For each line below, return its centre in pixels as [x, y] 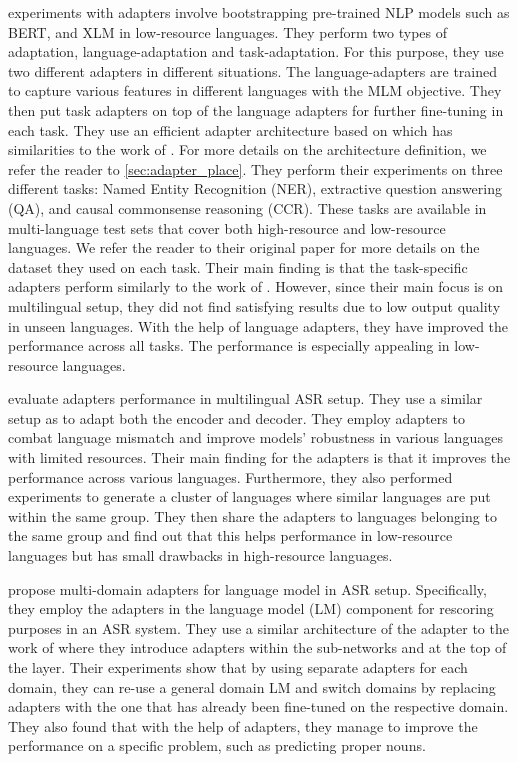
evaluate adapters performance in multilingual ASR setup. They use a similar [245, 398]
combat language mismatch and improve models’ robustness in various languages [255, 437]
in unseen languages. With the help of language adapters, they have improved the [258, 325]
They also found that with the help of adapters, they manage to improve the [243, 725]
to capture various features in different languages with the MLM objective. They [255, 90]
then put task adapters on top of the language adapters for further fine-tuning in [256, 109]
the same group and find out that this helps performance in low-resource [230, 535]
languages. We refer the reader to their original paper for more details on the [244, 247]
